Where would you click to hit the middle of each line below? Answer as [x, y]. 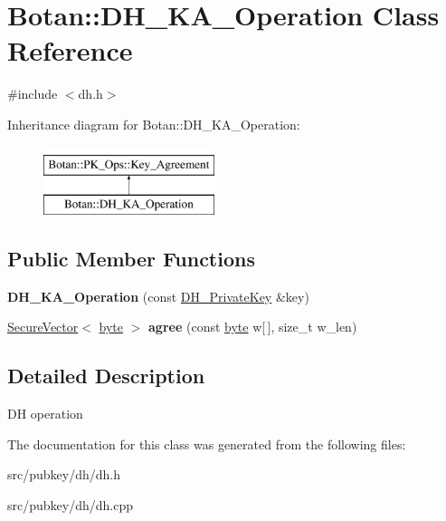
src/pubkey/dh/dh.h [64, 474]
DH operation [45, 414]
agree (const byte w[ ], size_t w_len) [253, 327]
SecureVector [43, 327]
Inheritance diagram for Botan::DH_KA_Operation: [154, 124]
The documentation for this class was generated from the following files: [207, 444]
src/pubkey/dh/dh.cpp [70, 505]
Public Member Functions [131, 259]
